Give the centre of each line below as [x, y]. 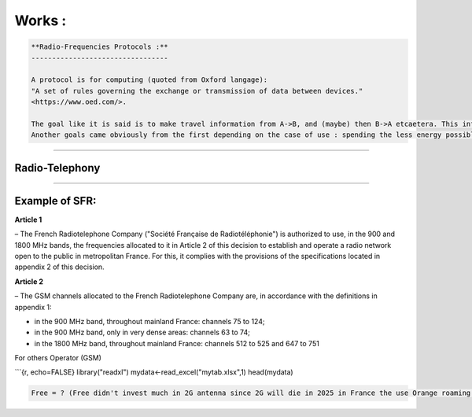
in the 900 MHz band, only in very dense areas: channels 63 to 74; [142, 332]
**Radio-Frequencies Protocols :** [100, 47]
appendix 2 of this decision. [60, 267]
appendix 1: [33, 307]
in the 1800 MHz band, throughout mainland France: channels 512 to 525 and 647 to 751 [177, 343]
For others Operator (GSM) [58, 358]
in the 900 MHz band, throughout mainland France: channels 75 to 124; [149, 321]
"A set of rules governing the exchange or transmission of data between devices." [197, 91]
